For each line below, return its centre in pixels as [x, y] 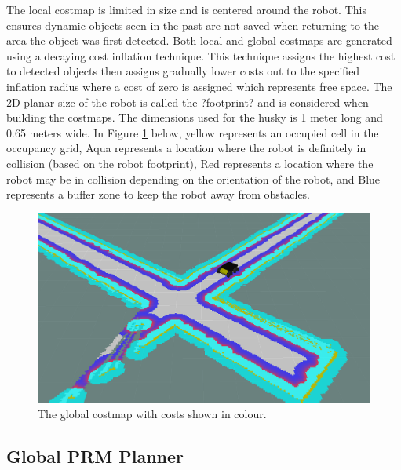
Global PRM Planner [95, 455]
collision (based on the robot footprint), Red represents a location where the [190, 163]
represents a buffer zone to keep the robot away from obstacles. [159, 194]
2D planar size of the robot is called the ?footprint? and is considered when [188, 102]
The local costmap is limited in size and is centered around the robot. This [186, 9]
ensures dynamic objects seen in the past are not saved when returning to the [193, 25]
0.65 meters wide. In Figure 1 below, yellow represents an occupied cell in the [193, 132]
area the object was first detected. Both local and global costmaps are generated [199, 40]
